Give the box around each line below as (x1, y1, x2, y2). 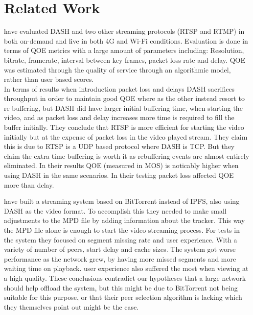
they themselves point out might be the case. (4, 301, 139, 312)
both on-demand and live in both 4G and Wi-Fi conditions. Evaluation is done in (4, 35, 248, 46)
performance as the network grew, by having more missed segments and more (4, 253, 236, 264)
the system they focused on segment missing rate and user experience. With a (4, 234, 237, 244)
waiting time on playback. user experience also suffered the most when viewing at (4, 263, 249, 273)
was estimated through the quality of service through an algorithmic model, (4, 64, 231, 74)
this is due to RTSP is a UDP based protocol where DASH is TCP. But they (4, 141, 235, 151)
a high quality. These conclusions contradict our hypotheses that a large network (4, 272, 246, 283)
